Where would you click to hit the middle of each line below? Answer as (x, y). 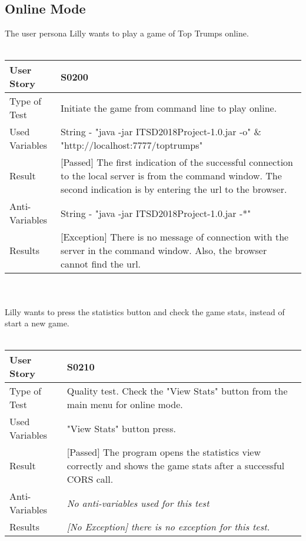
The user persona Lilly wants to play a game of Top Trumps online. (127, 33)
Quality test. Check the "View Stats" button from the (177, 391)
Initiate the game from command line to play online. (169, 108)
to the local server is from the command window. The (171, 176)
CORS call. (90, 479)
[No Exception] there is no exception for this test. (168, 527)
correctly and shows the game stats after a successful (176, 466)
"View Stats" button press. (121, 428)
